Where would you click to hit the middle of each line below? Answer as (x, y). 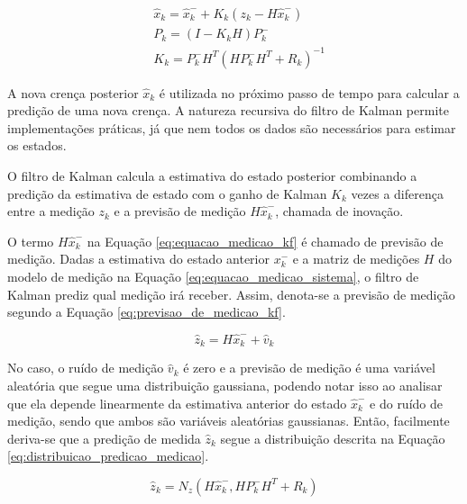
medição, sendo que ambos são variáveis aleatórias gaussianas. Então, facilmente (229, 421)
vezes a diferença (397, 193)
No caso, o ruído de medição (86, 368)
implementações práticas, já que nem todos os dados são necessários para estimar (232, 127)
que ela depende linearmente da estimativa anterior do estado (177, 403)
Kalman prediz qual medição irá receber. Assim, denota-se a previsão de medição (231, 294)
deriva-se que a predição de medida (104, 438)
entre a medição (51, 211)
